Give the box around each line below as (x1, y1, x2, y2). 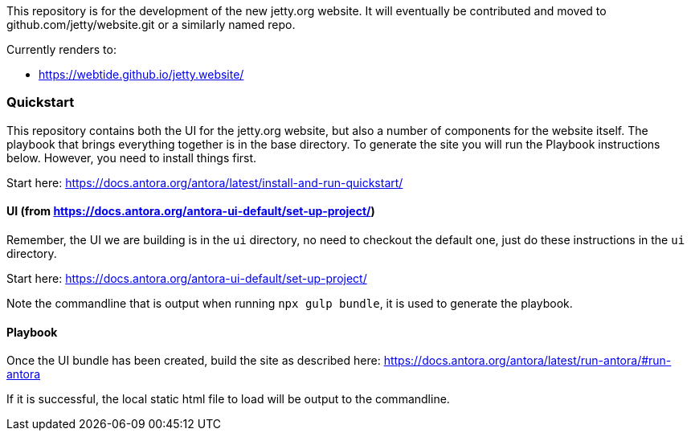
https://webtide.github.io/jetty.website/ (39, 67, 244, 81)
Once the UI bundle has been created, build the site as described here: (6, 353, 381, 368)
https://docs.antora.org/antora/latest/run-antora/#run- (383, 353, 672, 368)
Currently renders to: (6, 43, 117, 56)
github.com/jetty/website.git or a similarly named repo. (6, 18, 296, 31)
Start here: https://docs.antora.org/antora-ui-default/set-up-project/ (6, 271, 367, 285)
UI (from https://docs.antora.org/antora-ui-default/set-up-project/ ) (6, 204, 375, 218)
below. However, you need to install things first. (6, 150, 257, 165)
